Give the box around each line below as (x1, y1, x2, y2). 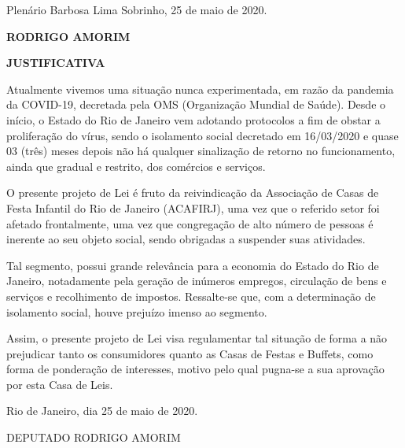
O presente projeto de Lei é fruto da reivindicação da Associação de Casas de (6, 184, 379, 201)
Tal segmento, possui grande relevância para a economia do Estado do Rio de (6, 257, 379, 273)
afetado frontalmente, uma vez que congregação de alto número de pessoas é (6, 215, 374, 231)
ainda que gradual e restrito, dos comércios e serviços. (6, 157, 266, 174)
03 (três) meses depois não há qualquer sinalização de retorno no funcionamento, (6, 143, 396, 159)
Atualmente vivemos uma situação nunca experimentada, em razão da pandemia (6, 80, 394, 97)
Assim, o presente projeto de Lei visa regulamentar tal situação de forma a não (6, 330, 388, 346)
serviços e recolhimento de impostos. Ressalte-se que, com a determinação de (6, 287, 376, 304)
